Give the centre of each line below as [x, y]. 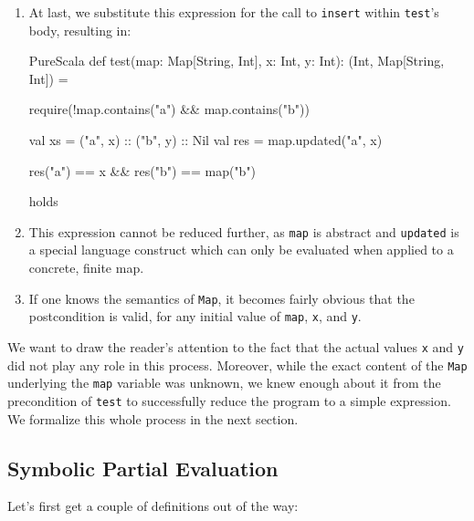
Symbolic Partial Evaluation [143, 468]
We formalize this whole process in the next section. [153, 418]
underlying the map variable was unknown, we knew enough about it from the [224, 383]
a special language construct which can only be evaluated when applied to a [241, 250]
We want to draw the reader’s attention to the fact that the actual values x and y [236, 346]
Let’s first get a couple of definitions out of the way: [153, 506]
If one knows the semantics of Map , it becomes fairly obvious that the [221, 298]
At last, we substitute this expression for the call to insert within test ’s [234, 12]
